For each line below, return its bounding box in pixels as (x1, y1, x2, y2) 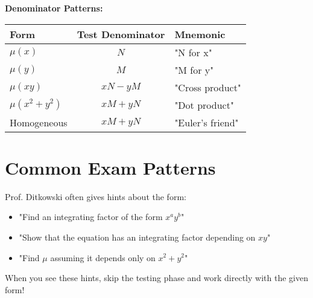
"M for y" (174, 62, 214, 77)
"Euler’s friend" (174, 115, 239, 129)
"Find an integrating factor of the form (19, 210, 163, 223)
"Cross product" (174, 80, 241, 94)
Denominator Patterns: (5, 2, 103, 14)
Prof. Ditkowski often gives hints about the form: (5, 190, 186, 202)
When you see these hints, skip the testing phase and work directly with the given (5, 271, 308, 284)
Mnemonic (174, 27, 226, 41)
